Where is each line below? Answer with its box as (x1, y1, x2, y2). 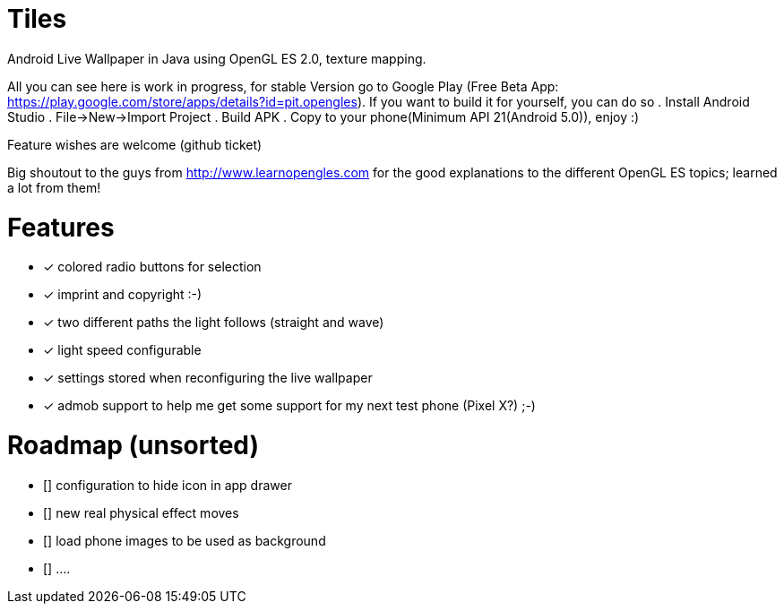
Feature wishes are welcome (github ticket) (7, 136, 263, 152)
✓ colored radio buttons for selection (43, 259, 262, 275)
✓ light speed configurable (43, 342, 202, 358)
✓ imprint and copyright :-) (43, 287, 202, 303)
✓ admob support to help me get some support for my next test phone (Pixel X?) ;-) (43, 398, 536, 414)
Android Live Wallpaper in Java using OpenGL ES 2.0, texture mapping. (7, 50, 426, 66)
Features (7, 211, 115, 243)
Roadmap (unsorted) (7, 430, 260, 460)
